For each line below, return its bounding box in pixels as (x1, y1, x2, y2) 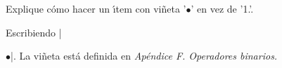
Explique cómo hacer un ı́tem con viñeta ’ (6, 1, 186, 15)
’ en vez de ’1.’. (191, 1, 254, 15)
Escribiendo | (6, 25, 62, 39)
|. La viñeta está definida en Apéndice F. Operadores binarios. (11, 48, 278, 63)
